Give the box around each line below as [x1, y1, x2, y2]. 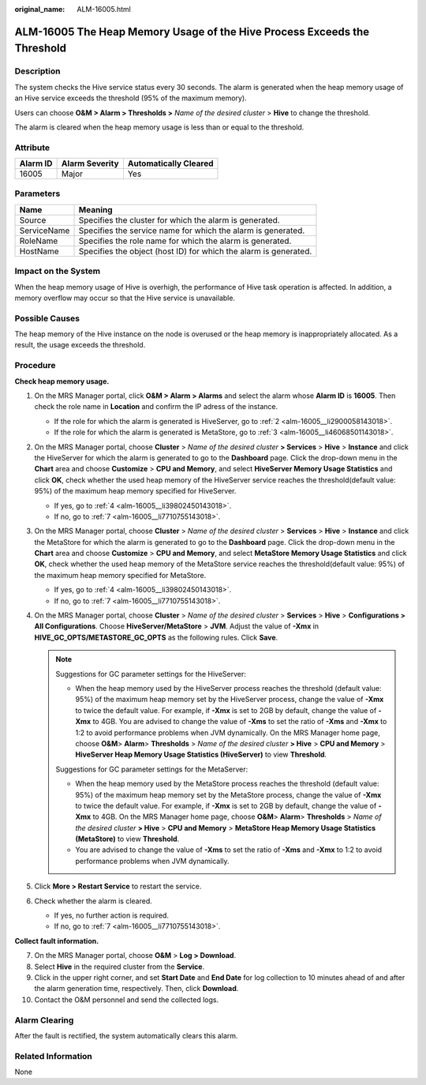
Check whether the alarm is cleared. [34, 896, 153, 906]
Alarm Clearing [14, 1015, 74, 1026]
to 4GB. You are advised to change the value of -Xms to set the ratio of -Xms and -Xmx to [92, 717, 387, 726]
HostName [19, 246, 59, 257]
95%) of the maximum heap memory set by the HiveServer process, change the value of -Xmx [75, 695, 384, 704]
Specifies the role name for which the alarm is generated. [78, 235, 292, 246]
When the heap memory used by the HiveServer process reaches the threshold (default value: [75, 684, 382, 693]
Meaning [78, 204, 114, 215]
